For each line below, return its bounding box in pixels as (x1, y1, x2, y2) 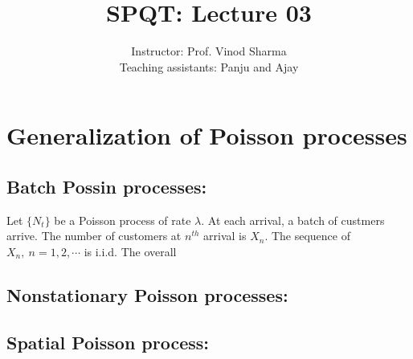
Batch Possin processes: (6, 173, 207, 198)
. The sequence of (264, 227, 351, 244)
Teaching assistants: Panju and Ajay (119, 58, 299, 75)
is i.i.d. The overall (84, 243, 177, 259)
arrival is (203, 227, 247, 244)
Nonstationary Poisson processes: (6, 282, 288, 307)
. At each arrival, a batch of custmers (201, 211, 385, 228)
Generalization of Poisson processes (6, 119, 407, 152)
